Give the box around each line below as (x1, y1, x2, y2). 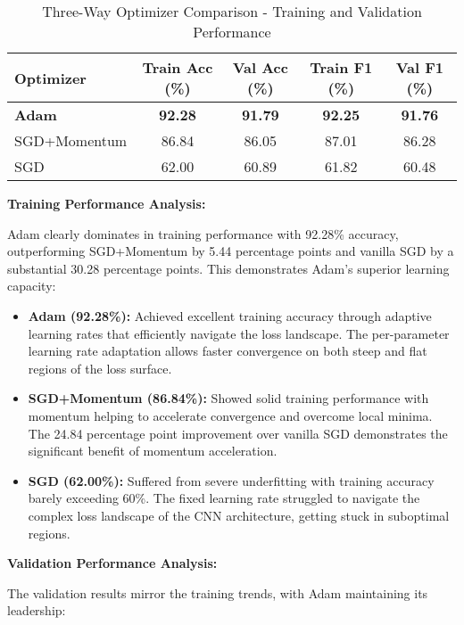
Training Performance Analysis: (7, 194, 206, 212)
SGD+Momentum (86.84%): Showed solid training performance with (28, 389, 429, 407)
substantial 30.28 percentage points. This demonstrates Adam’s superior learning (7, 259, 450, 277)
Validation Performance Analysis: (7, 554, 218, 572)
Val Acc (232, 57, 288, 78)
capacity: (7, 276, 56, 295)
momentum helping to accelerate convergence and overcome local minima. (28, 406, 433, 424)
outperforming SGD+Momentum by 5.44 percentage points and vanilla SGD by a (7, 242, 454, 260)
